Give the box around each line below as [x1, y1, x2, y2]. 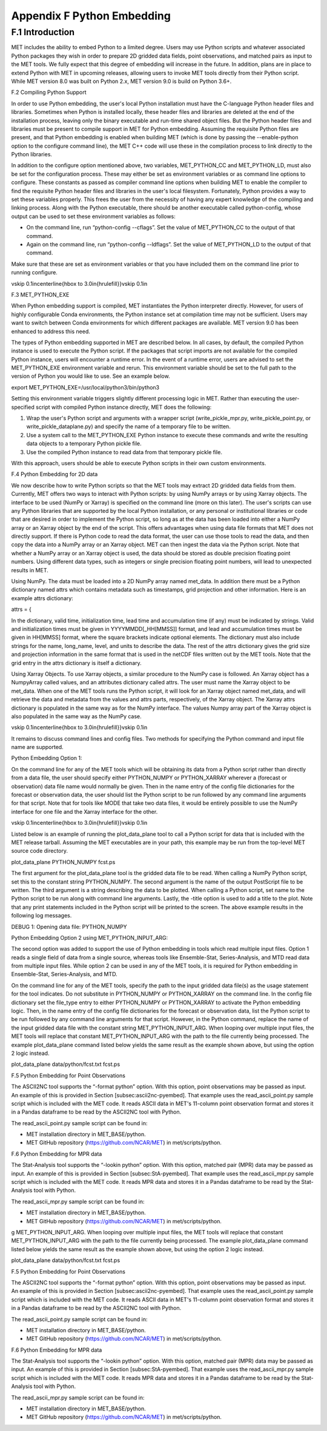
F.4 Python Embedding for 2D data [11, 471, 98, 478]
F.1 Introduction [11, 27, 75, 38]
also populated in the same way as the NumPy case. [11, 712, 142, 720]
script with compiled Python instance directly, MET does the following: [35, 403, 212, 411]
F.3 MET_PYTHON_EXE [11, 291, 70, 298]
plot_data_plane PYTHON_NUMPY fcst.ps [11, 858, 116, 865]
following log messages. [11, 912, 72, 919]
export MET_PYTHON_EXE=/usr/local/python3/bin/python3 [11, 383, 160, 391]
